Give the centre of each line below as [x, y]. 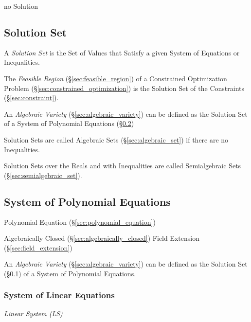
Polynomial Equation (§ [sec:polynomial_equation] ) [80, 222]
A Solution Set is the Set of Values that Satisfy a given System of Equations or [122, 52]
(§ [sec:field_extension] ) [38, 247]
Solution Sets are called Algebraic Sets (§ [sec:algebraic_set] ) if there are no [116, 139]
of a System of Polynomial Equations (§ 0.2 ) [69, 123]
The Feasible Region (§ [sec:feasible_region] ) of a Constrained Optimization [116, 78]
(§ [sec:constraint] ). [31, 98]
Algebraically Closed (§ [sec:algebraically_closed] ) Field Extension [102, 238]
